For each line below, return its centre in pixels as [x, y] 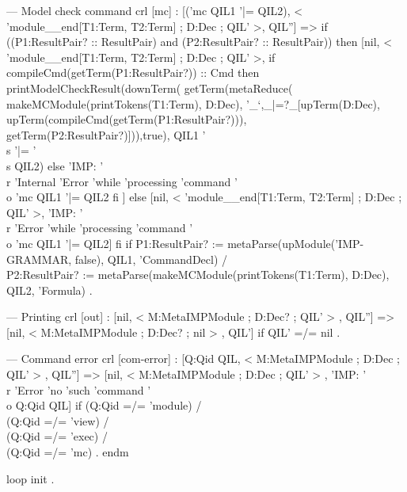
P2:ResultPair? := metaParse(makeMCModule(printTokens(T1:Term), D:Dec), [198, 275]
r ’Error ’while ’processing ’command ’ [100, 228]
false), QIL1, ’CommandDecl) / [151, 259]
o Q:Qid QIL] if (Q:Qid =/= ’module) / [104, 405]
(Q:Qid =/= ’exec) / [57, 436]
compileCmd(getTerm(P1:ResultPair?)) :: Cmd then [133, 72]
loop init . [30, 478]
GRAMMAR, [39, 259]
